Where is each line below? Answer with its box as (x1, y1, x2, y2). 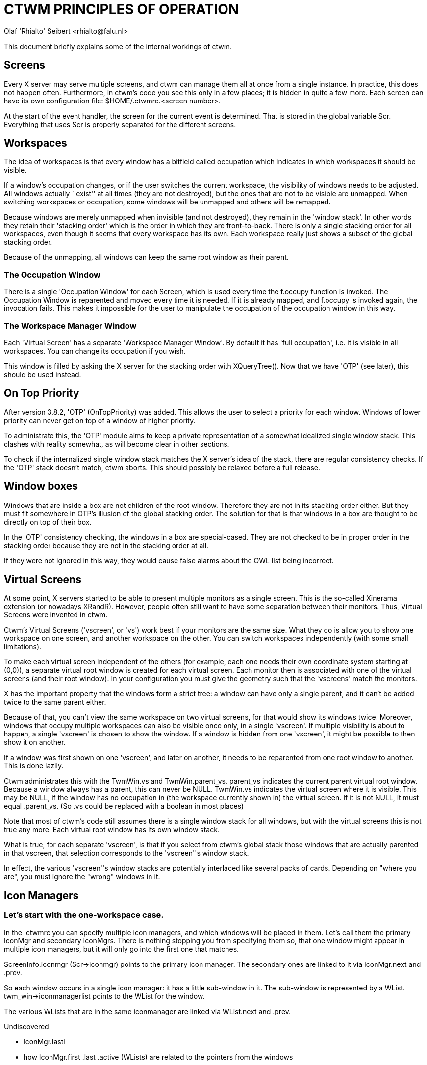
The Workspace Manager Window (4, 320, 137, 330)
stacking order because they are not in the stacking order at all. (4, 541, 209, 550)
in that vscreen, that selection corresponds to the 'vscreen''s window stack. (4, 849, 249, 858)
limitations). (4, 642, 42, 651)
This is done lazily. (4, 761, 64, 770)
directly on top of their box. (4, 517, 92, 526)
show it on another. (4, 738, 66, 747)
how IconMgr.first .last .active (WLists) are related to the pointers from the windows (24, 1052, 293, 1061)
